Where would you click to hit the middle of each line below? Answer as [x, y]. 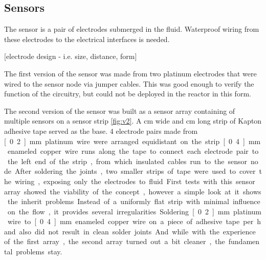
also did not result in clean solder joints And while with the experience [137, 231]
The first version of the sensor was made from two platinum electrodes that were [130, 73]
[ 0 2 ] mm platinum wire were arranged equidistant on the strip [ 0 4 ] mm [132, 141]
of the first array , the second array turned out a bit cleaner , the [115, 241]
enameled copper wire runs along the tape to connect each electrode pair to [133, 151]
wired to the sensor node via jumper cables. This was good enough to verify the [129, 83]
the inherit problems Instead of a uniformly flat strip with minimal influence [134, 201]
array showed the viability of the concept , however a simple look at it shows [133, 191]
